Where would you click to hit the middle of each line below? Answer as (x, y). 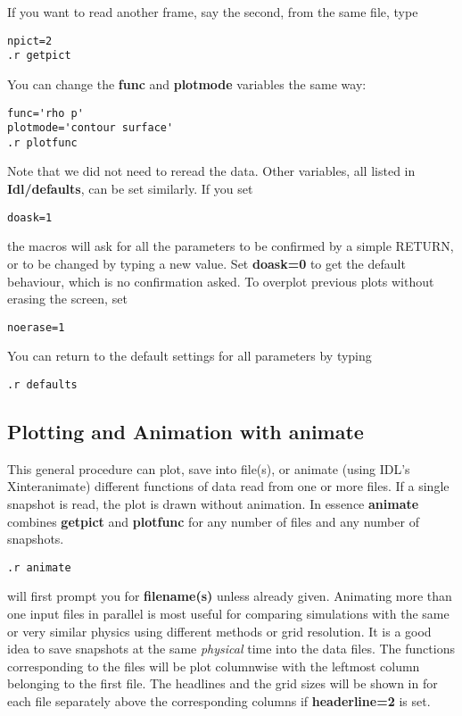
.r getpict (39, 56)
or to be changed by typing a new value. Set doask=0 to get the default (206, 263)
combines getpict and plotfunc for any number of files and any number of (213, 521)
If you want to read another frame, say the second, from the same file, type (213, 12)
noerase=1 (36, 327)
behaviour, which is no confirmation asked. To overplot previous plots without (221, 281)
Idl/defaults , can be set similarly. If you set (130, 189)
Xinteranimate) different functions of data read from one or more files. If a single (228, 486)
